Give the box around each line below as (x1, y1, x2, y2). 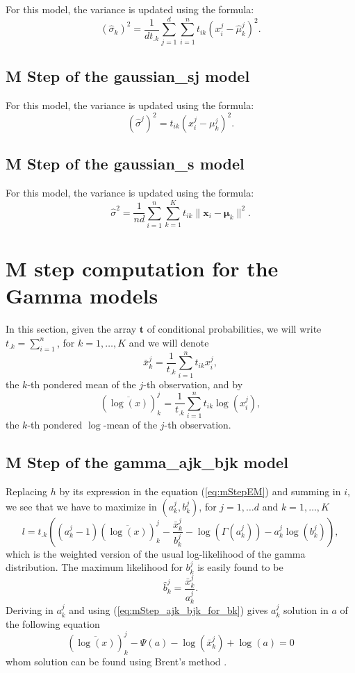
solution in (283, 603, 329, 617)
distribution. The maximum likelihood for (6, 560, 183, 574)
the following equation (6, 616, 100, 631)
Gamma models (6, 281, 158, 310)
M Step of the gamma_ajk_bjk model (6, 451, 288, 473)
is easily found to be (197, 560, 283, 574)
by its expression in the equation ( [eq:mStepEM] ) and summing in (59, 483, 341, 498)
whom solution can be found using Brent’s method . (6, 654, 227, 668)
